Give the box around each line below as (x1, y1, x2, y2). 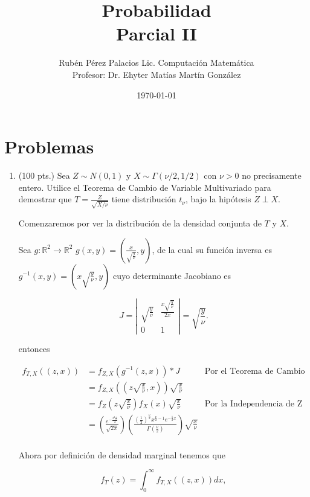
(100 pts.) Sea (18, 169, 70, 182)
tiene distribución (111, 193, 176, 205)
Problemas (4, 134, 94, 159)
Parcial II (116, 21, 197, 46)
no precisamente (242, 169, 302, 182)
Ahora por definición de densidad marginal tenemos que (18, 448, 225, 461)
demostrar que (18, 193, 72, 205)
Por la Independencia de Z (204, 399, 303, 408)
